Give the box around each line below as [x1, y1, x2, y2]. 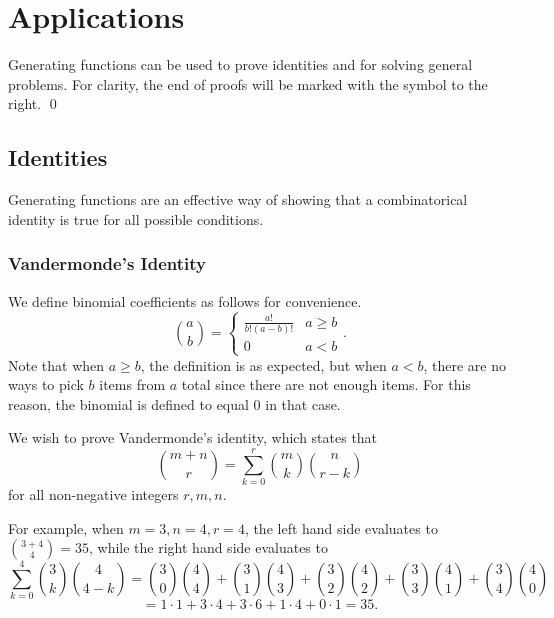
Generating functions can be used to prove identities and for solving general [8, 54, 473, 75]
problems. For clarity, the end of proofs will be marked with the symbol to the [8, 73, 488, 94]
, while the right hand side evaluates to [89, 537, 328, 558]
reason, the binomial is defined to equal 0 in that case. [8, 393, 341, 414]
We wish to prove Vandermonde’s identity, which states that [8, 427, 378, 448]
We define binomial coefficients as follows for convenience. [8, 290, 362, 311]
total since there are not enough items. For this [181, 374, 471, 395]
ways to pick [8, 374, 84, 395]
